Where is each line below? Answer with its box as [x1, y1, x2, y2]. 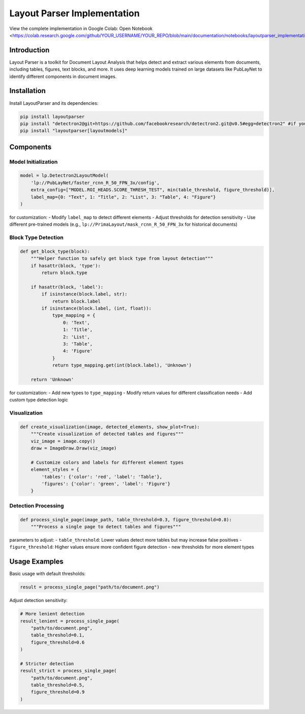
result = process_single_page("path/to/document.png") [20, 584, 160, 590]
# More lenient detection [20, 611, 85, 617]
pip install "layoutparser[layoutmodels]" [20, 128, 128, 134]
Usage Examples [9, 557, 64, 566]
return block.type [41, 270, 87, 276]
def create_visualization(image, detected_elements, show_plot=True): [20, 424, 200, 430]
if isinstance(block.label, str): [41, 291, 128, 297]
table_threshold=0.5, [30, 682, 85, 688]
